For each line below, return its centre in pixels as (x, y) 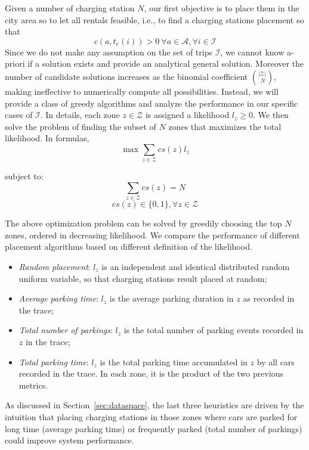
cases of (19, 115)
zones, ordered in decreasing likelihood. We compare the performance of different (152, 235)
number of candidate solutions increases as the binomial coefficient (126, 76)
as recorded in (269, 298)
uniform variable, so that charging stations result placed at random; (143, 278)
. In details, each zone (80, 115)
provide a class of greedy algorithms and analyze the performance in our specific (152, 103)
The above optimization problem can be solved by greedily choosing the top (143, 223)
